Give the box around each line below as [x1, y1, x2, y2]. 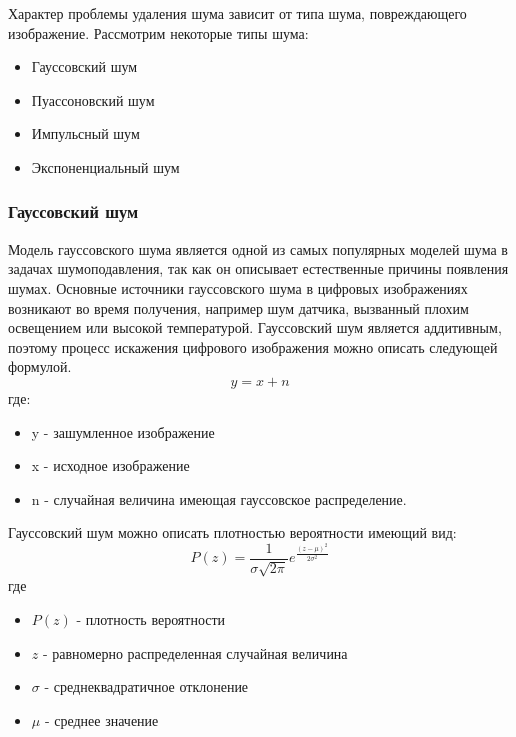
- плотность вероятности [76, 608, 226, 629]
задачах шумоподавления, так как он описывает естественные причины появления [8, 258, 509, 279]
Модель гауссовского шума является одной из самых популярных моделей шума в [8, 238, 508, 259]
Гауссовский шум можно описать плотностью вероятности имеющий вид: [8, 522, 457, 543]
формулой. [8, 356, 72, 377]
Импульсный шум [31, 123, 140, 144]
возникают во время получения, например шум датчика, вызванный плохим [8, 297, 469, 318]
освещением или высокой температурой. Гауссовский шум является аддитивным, [8, 317, 502, 338]
